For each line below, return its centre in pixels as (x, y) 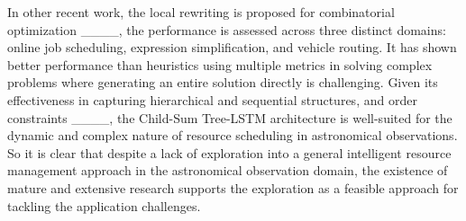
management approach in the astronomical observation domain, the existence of (228, 170)
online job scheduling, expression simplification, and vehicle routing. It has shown (232, 47)
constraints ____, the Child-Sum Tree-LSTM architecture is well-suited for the (230, 117)
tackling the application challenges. (104, 205)
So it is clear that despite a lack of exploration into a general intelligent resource (229, 152)
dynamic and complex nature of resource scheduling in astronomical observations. (233, 135)
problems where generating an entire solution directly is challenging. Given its (223, 82)
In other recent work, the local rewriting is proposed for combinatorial (201, 12)
